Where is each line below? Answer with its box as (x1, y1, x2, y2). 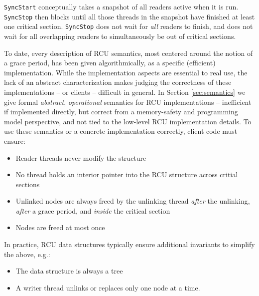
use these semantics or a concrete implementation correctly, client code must (4, 126, 238, 136)
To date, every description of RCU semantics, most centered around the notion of (4, 47, 253, 58)
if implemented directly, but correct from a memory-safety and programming (4, 106, 238, 117)
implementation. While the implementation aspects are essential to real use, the (4, 67, 248, 77)
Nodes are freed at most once (15, 222, 105, 233)
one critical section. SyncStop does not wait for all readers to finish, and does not (4, 21, 253, 31)
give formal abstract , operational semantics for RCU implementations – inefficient (4, 96, 252, 107)
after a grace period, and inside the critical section (15, 205, 170, 216)
